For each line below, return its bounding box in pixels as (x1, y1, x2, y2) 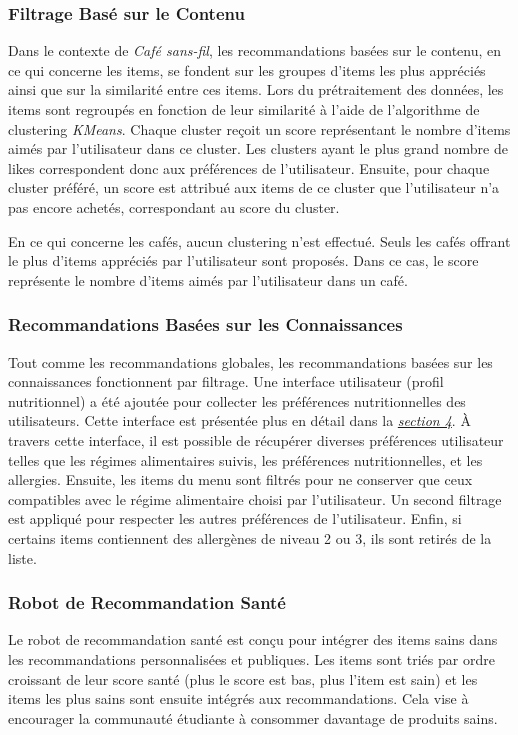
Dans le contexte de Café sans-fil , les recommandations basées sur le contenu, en (8, 40, 502, 61)
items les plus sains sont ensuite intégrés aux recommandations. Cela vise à (8, 688, 469, 709)
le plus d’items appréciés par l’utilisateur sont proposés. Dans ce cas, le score (8, 250, 479, 271)
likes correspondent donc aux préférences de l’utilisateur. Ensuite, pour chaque (8, 157, 490, 178)
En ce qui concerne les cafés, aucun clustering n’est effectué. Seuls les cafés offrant (8, 230, 511, 251)
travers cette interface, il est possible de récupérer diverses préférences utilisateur (8, 429, 504, 450)
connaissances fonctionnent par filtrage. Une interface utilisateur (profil (8, 371, 444, 392)
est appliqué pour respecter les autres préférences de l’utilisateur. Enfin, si (8, 508, 462, 529)
